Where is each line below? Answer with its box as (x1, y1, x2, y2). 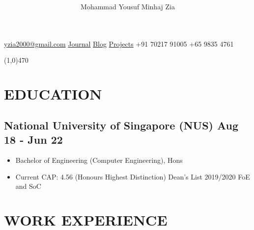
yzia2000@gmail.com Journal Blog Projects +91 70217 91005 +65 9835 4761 (4, 38, 234, 49)
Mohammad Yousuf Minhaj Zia (81, 1, 175, 12)
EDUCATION (4, 84, 102, 104)
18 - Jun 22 (4, 132, 63, 147)
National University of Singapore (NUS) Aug (4, 117, 239, 132)
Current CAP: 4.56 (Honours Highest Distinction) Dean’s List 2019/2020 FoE (15, 171, 250, 181)
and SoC (15, 181, 41, 191)
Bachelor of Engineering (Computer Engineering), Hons (15, 154, 183, 165)
